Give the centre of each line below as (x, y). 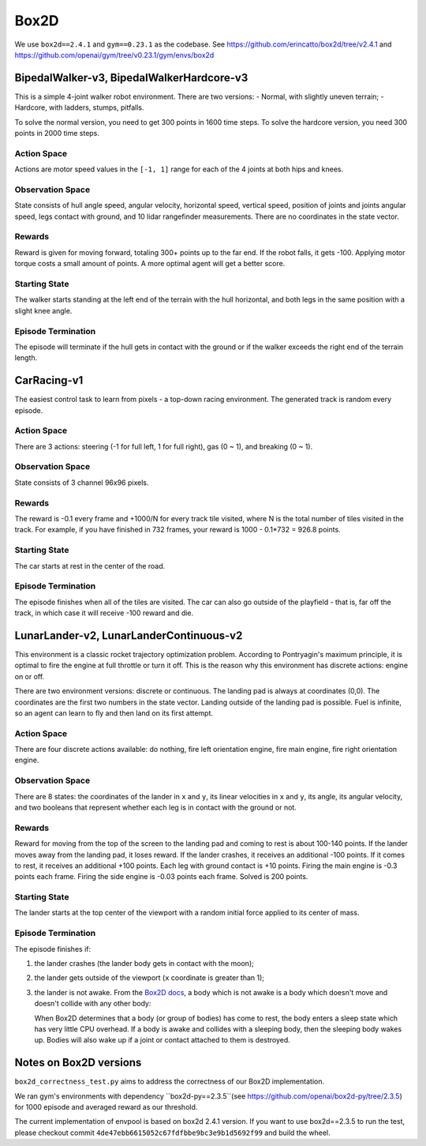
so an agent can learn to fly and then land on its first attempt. (114, 713)
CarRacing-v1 (49, 380)
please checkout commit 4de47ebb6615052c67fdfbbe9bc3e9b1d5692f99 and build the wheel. (172, 1133)
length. (26, 358)
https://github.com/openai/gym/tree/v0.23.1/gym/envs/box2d (114, 54)
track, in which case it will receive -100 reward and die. (104, 613)
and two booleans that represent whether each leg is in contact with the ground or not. (156, 807)
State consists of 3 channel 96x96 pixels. (82, 483)
